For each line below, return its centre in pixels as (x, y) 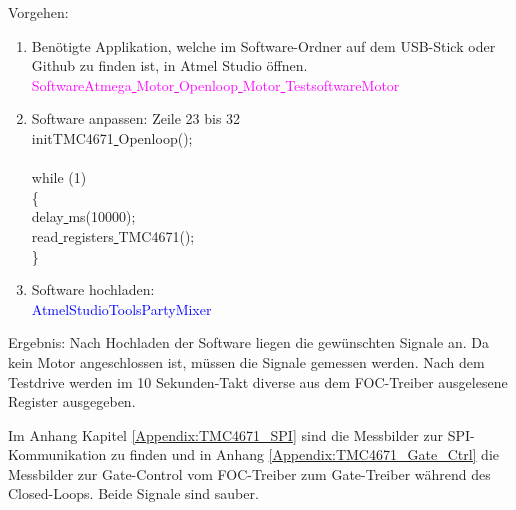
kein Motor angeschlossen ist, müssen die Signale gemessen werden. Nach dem (246, 361)
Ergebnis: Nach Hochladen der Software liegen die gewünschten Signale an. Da (248, 342)
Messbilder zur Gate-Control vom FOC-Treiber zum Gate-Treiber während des (249, 473)
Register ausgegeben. (72, 401)
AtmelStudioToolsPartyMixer (121, 308)
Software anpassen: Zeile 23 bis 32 (136, 118)
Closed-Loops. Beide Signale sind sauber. (133, 493)
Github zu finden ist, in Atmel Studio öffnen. (169, 65)
